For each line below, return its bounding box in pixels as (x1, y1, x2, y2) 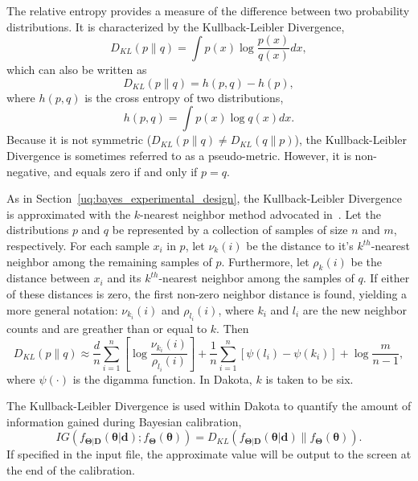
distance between (6, 269, 90, 286)
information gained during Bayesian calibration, (6, 413, 242, 430)
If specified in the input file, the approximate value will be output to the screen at (6, 446, 412, 462)
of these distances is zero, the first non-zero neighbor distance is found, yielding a (6, 285, 408, 302)
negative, (6, 162, 51, 179)
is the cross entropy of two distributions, (84, 88, 284, 105)
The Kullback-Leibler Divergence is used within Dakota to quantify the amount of (6, 397, 412, 414)
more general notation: (6, 301, 118, 318)
